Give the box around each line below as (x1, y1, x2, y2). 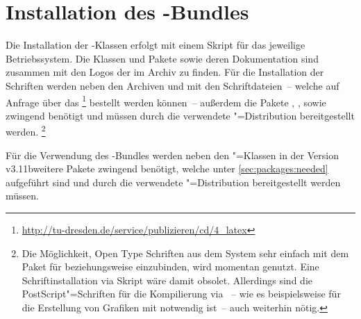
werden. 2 (6, 122, 46, 138)
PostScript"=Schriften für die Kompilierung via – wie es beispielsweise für (22, 286, 341, 301)
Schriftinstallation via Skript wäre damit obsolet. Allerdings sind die (22, 272, 312, 287)
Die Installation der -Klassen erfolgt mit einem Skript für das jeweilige (6, 38, 305, 52)
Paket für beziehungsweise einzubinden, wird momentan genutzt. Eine (22, 259, 319, 274)
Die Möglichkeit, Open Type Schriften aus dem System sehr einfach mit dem (22, 245, 349, 260)
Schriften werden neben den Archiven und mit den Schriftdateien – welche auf (6, 78, 339, 92)
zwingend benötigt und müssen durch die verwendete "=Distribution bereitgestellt (6, 108, 355, 122)
